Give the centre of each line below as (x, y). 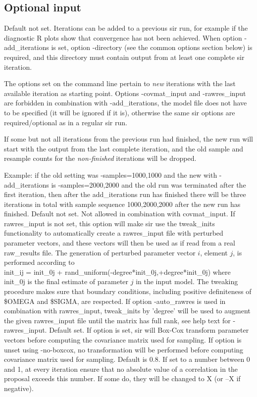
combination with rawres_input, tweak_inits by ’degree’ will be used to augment (127, 311)
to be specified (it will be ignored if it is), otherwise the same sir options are (120, 112)
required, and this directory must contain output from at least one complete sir (124, 57)
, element (214, 252)
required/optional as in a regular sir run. (66, 122)
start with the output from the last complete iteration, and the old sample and (124, 148)
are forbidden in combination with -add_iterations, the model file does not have (126, 103)
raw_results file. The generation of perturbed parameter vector (100, 252)
